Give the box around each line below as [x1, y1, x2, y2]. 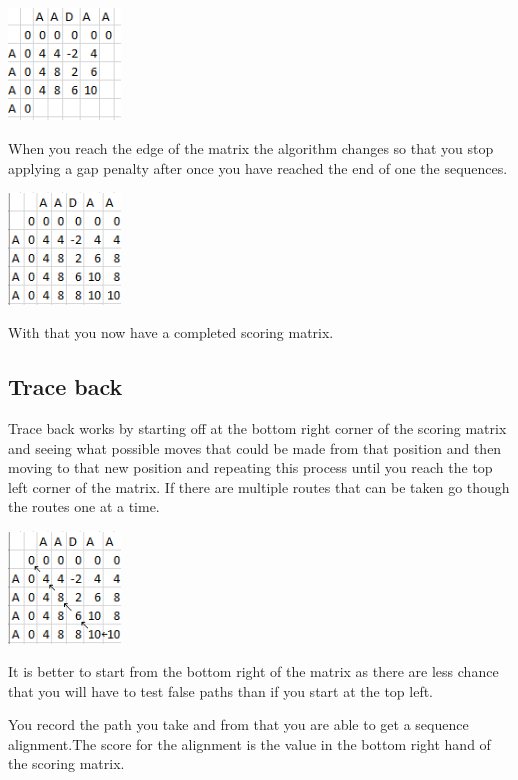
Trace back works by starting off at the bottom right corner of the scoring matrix [8, 418, 507, 439]
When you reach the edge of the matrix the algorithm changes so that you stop [8, 138, 494, 159]
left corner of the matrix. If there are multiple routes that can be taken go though [8, 476, 510, 497]
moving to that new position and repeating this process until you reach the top [8, 457, 493, 478]
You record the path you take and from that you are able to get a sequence [8, 714, 469, 735]
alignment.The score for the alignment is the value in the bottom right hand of [8, 733, 491, 754]
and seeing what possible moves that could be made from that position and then [8, 437, 502, 458]
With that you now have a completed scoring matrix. [8, 322, 334, 343]
